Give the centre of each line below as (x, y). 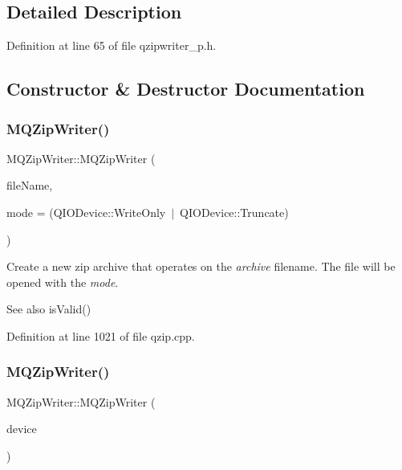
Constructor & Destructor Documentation (186, 89)
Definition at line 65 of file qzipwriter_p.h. (112, 45)
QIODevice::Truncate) (234, 212)
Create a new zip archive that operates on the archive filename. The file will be (201, 266)
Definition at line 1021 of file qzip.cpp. (101, 335)
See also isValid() (49, 309)
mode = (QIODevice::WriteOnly (86, 212)
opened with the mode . (63, 282)
